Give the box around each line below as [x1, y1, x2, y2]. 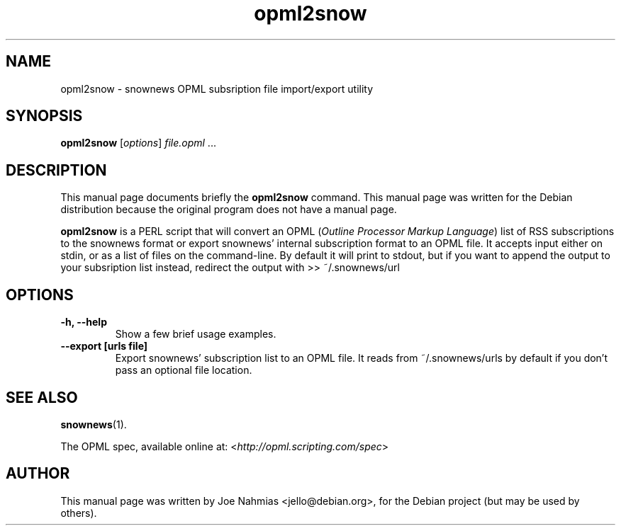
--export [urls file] [60, 340, 148, 353]
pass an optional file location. [115, 364, 252, 377]
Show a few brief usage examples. [115, 328, 276, 341]
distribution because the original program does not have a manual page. [60, 203, 397, 216]
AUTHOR [6, 464, 70, 483]
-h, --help [60, 316, 107, 329]
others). [60, 506, 97, 519]
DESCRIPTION [6, 161, 107, 179]
